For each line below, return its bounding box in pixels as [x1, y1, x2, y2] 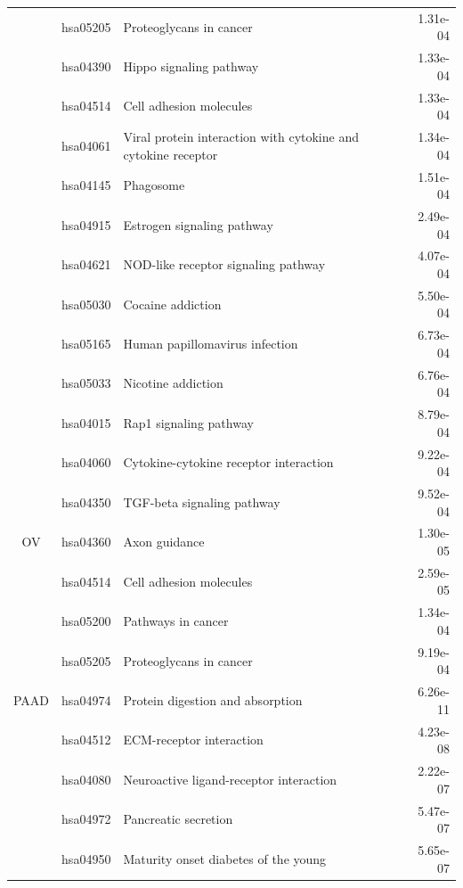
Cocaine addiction [123, 294, 222, 313]
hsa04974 [61, 690, 111, 709]
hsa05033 [61, 374, 111, 392]
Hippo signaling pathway [123, 56, 259, 75]
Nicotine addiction [123, 374, 223, 392]
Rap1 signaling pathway [123, 413, 254, 432]
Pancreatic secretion [123, 810, 233, 828]
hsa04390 [61, 56, 111, 75]
